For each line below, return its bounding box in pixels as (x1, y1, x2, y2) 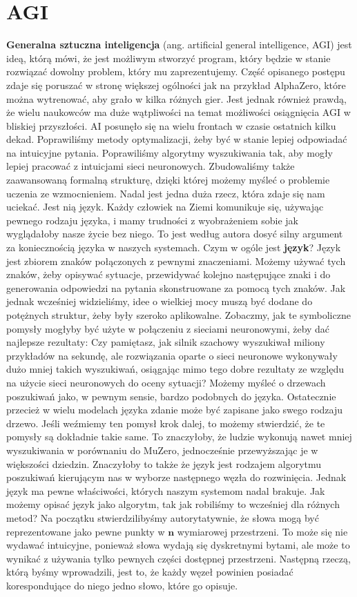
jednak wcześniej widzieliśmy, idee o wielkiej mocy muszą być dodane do (6, 294, 313, 309)
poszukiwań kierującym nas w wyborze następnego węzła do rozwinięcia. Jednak (6, 470, 347, 485)
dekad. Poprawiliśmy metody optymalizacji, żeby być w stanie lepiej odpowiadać (6, 132, 347, 146)
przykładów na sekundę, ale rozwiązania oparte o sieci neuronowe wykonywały (6, 348, 338, 362)
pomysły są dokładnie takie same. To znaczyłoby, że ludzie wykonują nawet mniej (6, 429, 352, 444)
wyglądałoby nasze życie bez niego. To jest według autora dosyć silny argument (6, 226, 343, 241)
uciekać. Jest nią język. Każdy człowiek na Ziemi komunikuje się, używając (6, 199, 324, 214)
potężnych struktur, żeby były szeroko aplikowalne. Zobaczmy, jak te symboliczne (6, 308, 351, 322)
